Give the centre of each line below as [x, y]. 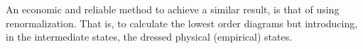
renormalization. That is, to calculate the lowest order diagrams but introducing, [182, 23]
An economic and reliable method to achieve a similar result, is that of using [173, 9]
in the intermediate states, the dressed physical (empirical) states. [149, 37]
